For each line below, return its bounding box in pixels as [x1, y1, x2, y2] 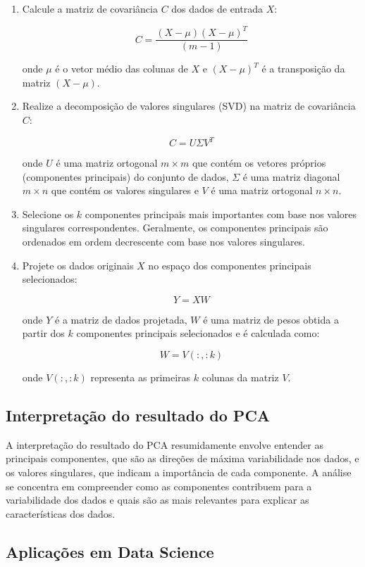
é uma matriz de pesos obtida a [203, 312, 339, 326]
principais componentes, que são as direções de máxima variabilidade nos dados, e [6, 451, 359, 466]
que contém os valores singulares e [51, 183, 199, 198]
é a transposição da [261, 61, 345, 76]
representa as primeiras [90, 369, 191, 384]
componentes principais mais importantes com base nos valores [85, 206, 357, 221]
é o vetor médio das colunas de [55, 61, 188, 76]
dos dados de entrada [171, 1, 263, 15]
